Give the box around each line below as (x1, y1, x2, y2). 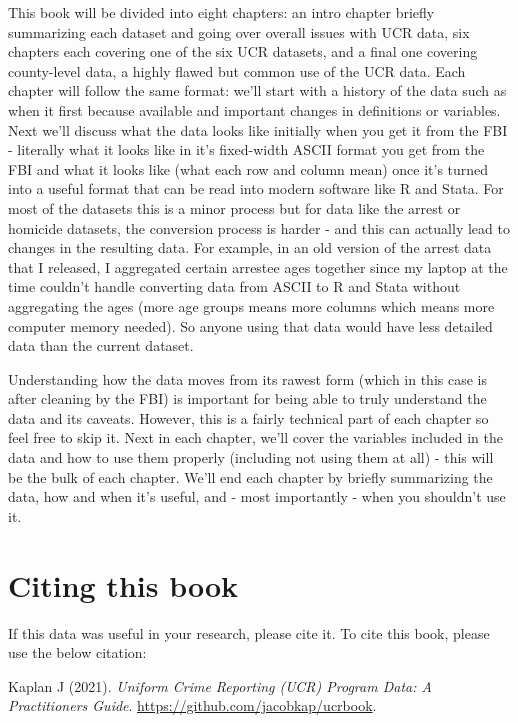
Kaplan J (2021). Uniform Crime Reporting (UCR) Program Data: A (8, 675, 432, 696)
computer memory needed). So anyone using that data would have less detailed (8, 315, 493, 336)
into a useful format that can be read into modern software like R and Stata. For (8, 178, 504, 199)
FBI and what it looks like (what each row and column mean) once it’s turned (8, 158, 489, 179)
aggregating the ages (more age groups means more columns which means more (8, 295, 495, 316)
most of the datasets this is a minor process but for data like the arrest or (8, 197, 461, 218)
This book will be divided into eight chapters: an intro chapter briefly (8, 2, 435, 22)
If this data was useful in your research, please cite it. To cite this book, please (8, 622, 490, 643)
